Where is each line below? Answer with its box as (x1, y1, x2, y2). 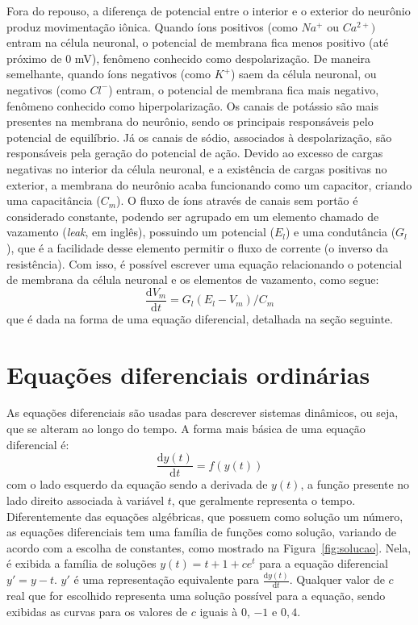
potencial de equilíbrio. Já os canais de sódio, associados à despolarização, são (6, 128, 392, 145)
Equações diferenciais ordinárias (6, 357, 370, 390)
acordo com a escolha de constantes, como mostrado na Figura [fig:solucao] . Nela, (6, 539, 412, 556)
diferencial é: (6, 435, 69, 452)
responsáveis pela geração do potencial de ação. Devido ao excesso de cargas (6, 144, 383, 161)
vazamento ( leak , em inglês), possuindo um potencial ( (6, 223, 274, 240)
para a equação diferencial (259, 555, 388, 572)
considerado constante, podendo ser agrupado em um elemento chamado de (6, 207, 379, 224)
